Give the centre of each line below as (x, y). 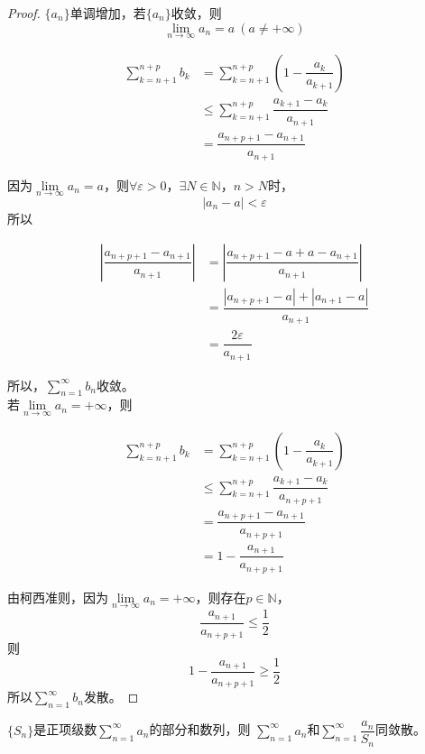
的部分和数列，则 (200, 729)
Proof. (24, 13)
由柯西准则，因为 (58, 597)
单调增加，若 (108, 13)
